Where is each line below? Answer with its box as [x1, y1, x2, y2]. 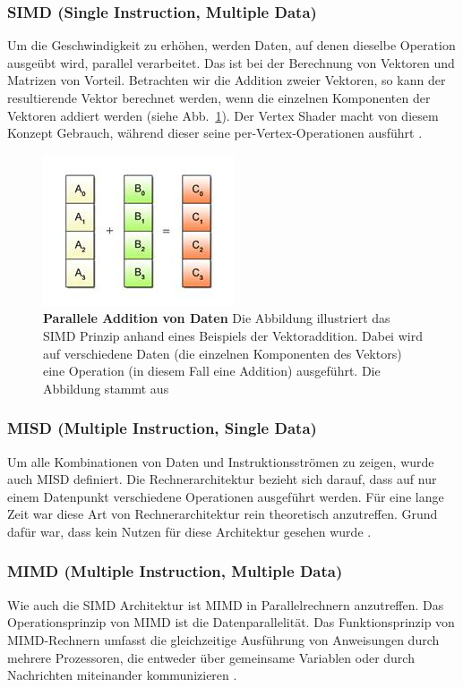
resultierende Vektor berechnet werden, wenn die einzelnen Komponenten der [7, 89, 431, 106]
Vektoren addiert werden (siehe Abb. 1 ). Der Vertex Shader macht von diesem [7, 106, 439, 124]
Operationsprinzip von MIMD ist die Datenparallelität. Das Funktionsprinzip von [7, 613, 455, 632]
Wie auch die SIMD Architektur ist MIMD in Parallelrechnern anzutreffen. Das [7, 595, 444, 614]
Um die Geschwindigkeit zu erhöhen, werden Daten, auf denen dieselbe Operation [7, 36, 456, 55]
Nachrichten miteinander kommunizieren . [7, 666, 237, 684]
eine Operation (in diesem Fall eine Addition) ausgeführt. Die [43, 361, 381, 380]
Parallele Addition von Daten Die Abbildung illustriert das [43, 309, 390, 327]
